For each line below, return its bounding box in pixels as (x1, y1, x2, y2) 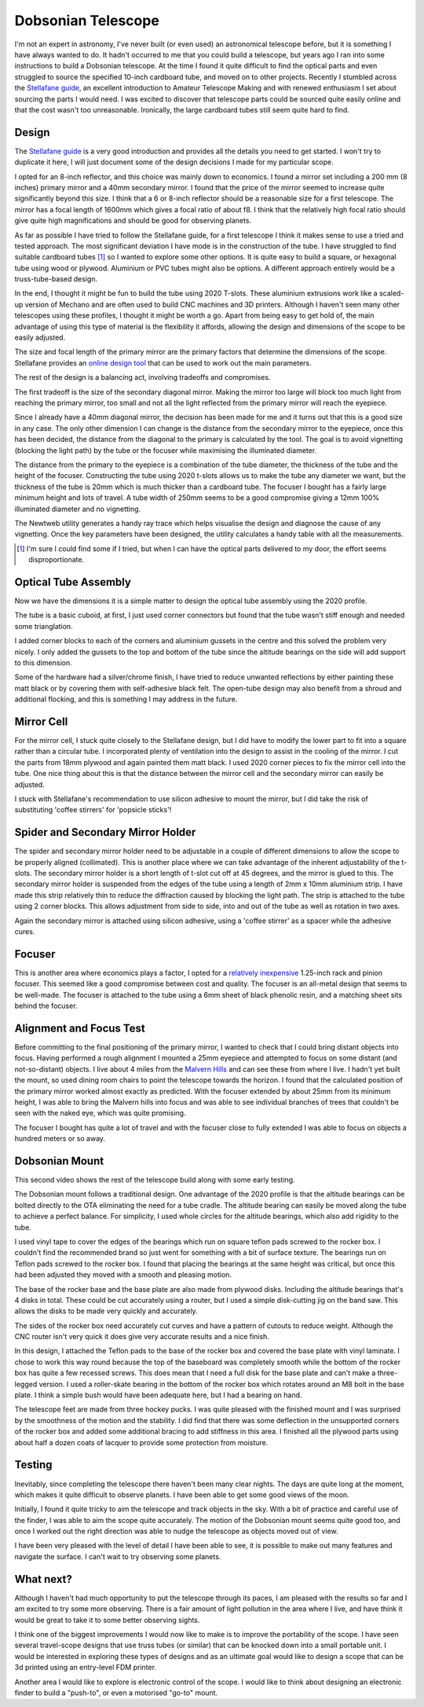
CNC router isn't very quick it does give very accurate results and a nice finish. (14, 1332, 270, 1341)
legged (14, 1379, 38, 1389)
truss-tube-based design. (14, 274, 98, 284)
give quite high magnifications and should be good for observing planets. (14, 216, 251, 226)
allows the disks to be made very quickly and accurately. (14, 1306, 198, 1316)
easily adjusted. (14, 333, 66, 342)
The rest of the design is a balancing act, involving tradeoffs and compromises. (14, 373, 271, 382)
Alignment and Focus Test (14, 1021, 145, 1035)
